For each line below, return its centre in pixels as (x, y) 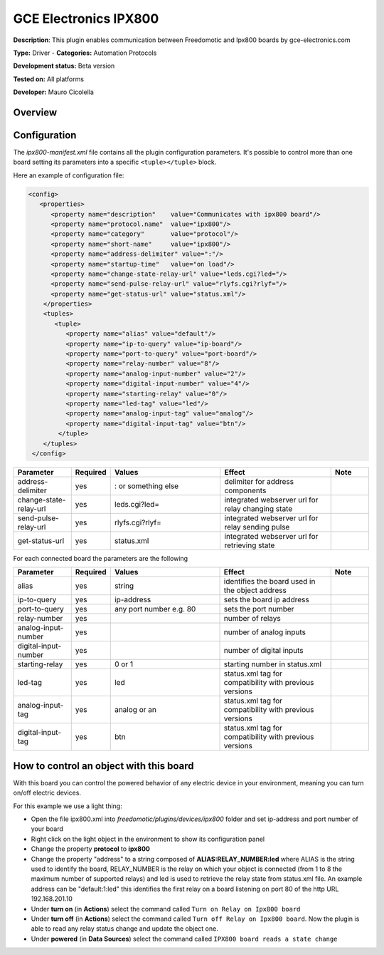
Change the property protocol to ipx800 (91, 849)
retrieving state (250, 545)
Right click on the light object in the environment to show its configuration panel (148, 839)
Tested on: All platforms (49, 79)
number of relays (252, 619)
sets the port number (259, 609)
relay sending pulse (257, 527)
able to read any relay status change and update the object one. (124, 929)
